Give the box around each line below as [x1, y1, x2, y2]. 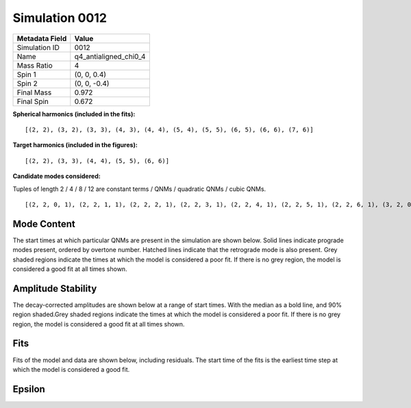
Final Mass [16, 88, 52, 97]
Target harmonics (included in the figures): [12, 141, 138, 149]
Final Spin [16, 97, 49, 106]
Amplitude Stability [12, 283, 97, 294]
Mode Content [12, 218, 75, 229]
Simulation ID [16, 42, 60, 52]
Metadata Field [16, 34, 67, 43]
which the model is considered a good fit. [12, 365, 130, 373]
